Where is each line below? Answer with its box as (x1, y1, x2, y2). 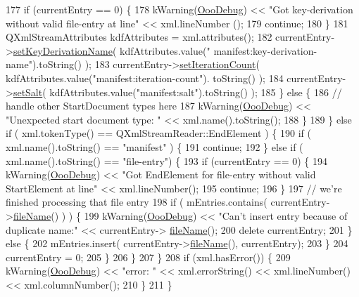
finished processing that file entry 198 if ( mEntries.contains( (6, 194, 267, 209)
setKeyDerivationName (13, 43, 113, 58)
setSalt (13, 84, 43, 99)
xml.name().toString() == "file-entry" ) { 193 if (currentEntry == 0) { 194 (6, 153, 327, 168)
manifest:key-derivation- (213, 43, 317, 58)
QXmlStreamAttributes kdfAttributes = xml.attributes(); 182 (6, 29, 272, 44)
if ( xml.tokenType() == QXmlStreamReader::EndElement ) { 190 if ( (6, 126, 311, 140)
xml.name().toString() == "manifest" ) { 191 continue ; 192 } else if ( (6, 139, 303, 154)
